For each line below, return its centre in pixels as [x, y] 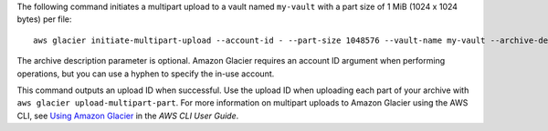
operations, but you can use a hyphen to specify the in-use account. [146, 74]
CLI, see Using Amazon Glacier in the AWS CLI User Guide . [128, 116]
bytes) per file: [44, 19]
